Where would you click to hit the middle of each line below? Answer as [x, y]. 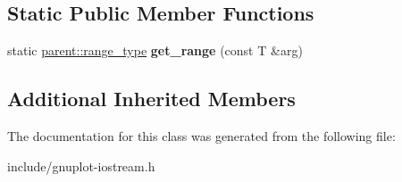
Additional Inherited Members [151, 99]
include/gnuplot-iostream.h [81, 165]
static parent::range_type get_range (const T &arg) [155, 50]
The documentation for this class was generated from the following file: [201, 136]
